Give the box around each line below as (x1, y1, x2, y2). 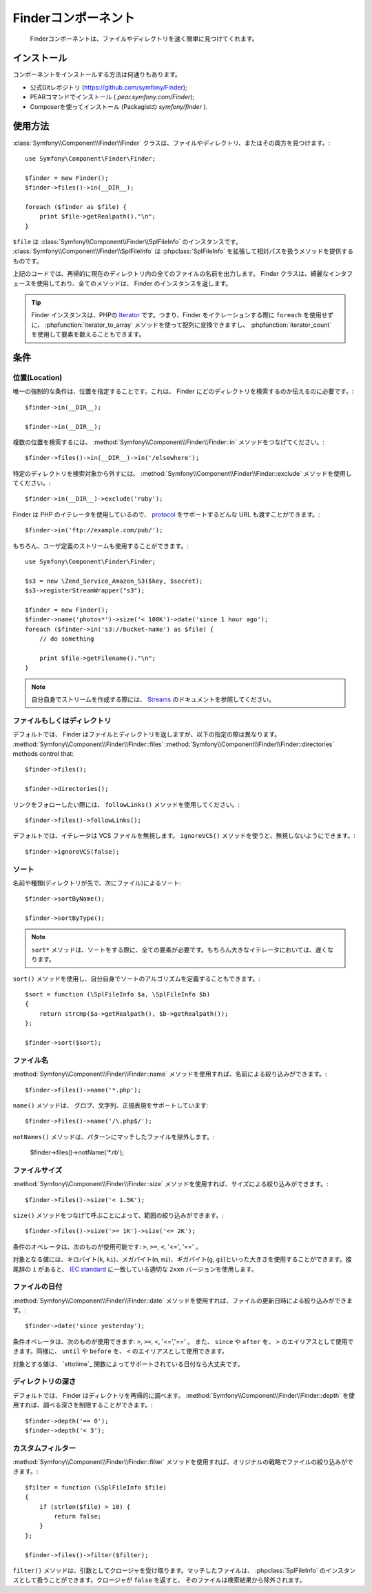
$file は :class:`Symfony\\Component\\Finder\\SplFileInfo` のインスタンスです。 (12, 238, 242, 246)
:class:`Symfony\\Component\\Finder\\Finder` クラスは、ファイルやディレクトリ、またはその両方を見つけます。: (12, 139, 331, 147)
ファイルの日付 (12, 1282, 63, 1292)
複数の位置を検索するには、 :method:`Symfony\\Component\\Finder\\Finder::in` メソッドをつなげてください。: (12, 438, 325, 446)
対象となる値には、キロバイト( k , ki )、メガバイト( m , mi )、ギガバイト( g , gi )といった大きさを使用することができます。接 (12, 1255, 352, 1263)
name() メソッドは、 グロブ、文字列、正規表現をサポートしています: (12, 1101, 209, 1110)
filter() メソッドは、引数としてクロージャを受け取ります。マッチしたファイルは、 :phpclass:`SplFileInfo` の (12, 1566, 327, 1574)
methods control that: (12, 750, 74, 758)
